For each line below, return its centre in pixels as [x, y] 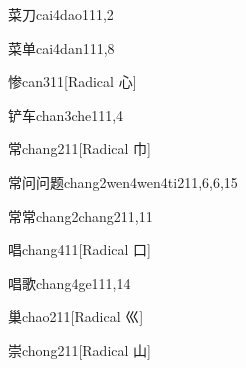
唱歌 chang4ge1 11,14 [69, 282]
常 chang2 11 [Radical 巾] [79, 148]
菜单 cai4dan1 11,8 [61, 47]
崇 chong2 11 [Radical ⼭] [79, 349]
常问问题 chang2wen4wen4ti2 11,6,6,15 [123, 181]
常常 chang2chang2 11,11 [80, 215]
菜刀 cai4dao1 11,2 [61, 14]
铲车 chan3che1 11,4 [66, 114]
